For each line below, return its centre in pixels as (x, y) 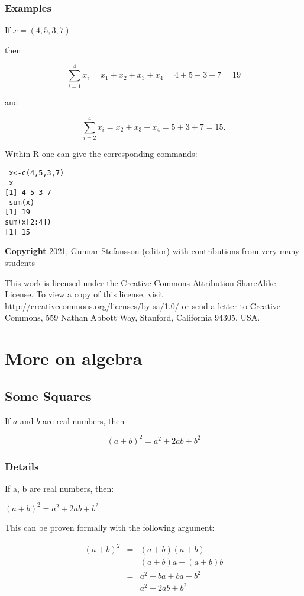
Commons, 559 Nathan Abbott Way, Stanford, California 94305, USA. (132, 317)
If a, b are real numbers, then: (59, 488)
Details (22, 466)
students (20, 263)
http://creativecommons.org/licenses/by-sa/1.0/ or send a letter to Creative (143, 305)
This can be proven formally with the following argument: (110, 527)
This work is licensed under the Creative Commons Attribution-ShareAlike (140, 282)
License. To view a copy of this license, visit (84, 294)
